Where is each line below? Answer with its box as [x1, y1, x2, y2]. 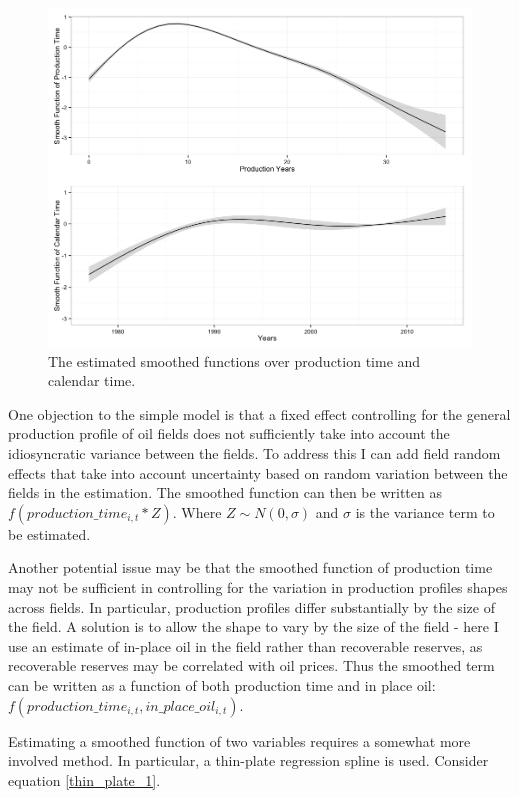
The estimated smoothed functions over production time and [48, 350, 421, 371]
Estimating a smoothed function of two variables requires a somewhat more [8, 730, 471, 751]
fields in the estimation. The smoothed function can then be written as [8, 482, 442, 503]
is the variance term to [355, 501, 495, 522]
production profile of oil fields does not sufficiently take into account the [8, 423, 450, 444]
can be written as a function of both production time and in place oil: [8, 675, 436, 696]
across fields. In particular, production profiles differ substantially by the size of [8, 596, 495, 617]
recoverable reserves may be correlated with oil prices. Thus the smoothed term [8, 655, 495, 676]
